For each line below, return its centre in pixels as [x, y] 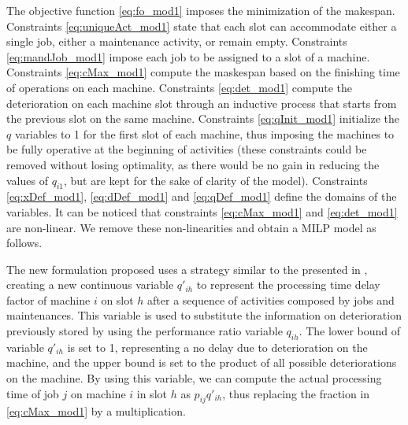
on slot [117, 299]
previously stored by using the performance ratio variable [145, 331]
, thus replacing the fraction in [296, 393]
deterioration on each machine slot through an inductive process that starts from [202, 103]
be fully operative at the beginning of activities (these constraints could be [187, 149]
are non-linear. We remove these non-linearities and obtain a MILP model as [191, 227]
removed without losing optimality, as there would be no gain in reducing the [193, 164]
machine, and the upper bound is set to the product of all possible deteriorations [202, 362]
